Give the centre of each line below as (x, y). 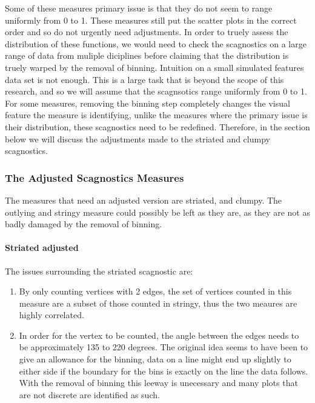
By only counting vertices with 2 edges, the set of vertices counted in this (155, 291)
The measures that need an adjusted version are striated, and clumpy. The (144, 200)
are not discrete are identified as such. (89, 394)
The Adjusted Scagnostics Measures (94, 177)
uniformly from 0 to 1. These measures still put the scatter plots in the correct (151, 20)
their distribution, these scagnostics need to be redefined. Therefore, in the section (157, 126)
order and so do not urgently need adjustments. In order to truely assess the (147, 32)
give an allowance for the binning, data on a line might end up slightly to (155, 359)
